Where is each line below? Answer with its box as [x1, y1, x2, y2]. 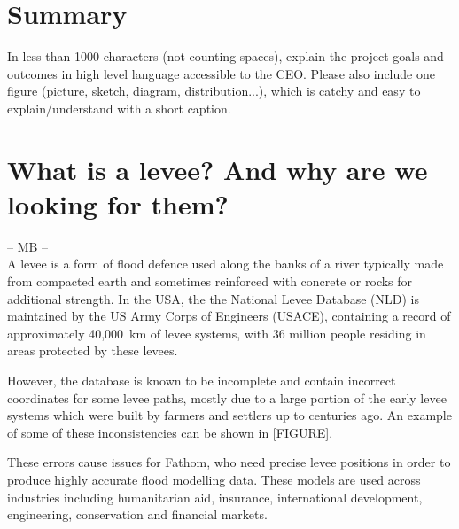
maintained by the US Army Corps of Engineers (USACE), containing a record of [7, 307, 451, 325]
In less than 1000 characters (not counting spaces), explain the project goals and [7, 47, 444, 66]
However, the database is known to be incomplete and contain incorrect [7, 370, 396, 389]
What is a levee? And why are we [7, 151, 428, 187]
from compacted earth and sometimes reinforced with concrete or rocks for [7, 272, 413, 290]
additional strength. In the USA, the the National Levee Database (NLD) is [7, 289, 419, 307]
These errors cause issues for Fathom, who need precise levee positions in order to [7, 453, 451, 471]
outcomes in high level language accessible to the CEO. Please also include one [7, 64, 435, 82]
